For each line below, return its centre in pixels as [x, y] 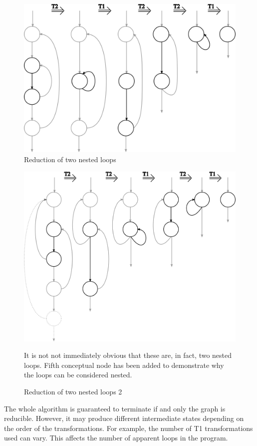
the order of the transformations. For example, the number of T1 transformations [128, 428]
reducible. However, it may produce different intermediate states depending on [124, 418]
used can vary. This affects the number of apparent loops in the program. [116, 438]
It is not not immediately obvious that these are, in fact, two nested [128, 355]
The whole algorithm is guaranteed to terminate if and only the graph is [115, 408]
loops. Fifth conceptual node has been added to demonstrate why [124, 365]
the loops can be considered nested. [78, 375]
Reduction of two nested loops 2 [73, 392]
